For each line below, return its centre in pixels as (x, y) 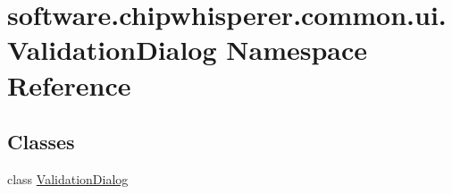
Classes (41, 142)
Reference (69, 84)
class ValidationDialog (68, 178)
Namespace (297, 50)
